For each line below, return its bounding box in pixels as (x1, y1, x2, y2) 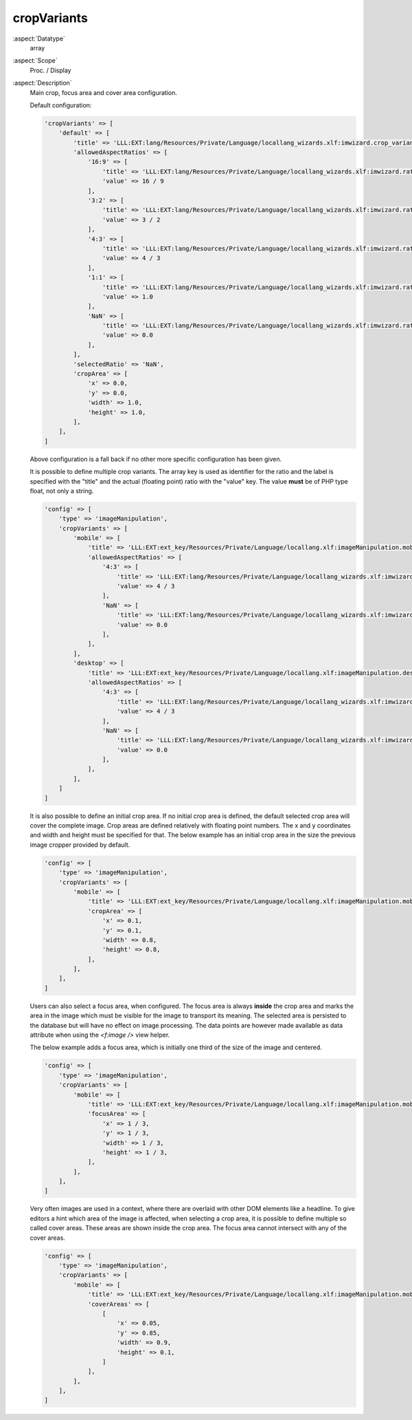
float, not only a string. (30, 486, 94, 495)
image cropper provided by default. (30, 840, 130, 849)
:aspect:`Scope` (12, 56, 58, 65)
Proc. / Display (30, 66, 71, 74)
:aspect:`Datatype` (12, 34, 65, 43)
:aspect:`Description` (12, 79, 72, 87)
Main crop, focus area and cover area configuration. (30, 88, 178, 96)
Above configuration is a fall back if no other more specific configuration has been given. (30, 455, 282, 463)
